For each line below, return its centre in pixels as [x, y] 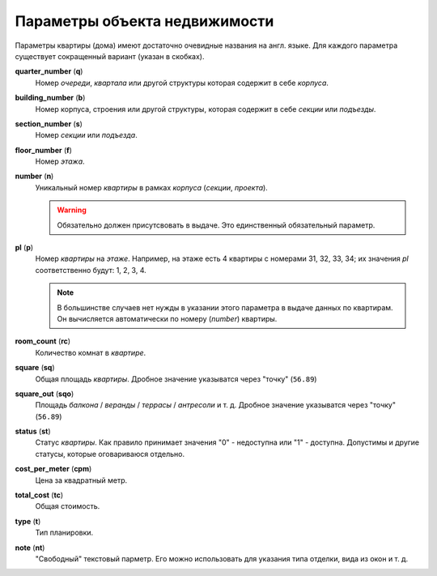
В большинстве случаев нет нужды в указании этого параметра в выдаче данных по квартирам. [225, 307]
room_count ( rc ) [43, 341]
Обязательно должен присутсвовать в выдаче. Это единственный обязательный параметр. [216, 225]
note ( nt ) [30, 548]
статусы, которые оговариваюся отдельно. [110, 454]
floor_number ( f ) [44, 150]
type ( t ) [28, 521]
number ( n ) [34, 176]
